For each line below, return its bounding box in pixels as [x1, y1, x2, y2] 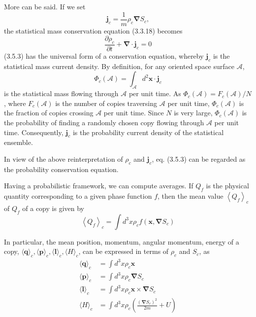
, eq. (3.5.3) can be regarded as [152, 154, 246, 164]
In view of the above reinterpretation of [4, 154, 123, 164]
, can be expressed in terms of [78, 246, 169, 256]
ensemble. [4, 137, 33, 147]
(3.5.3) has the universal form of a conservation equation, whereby [4, 51, 204, 61]
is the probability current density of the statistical [72, 127, 224, 137]
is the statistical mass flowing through [4, 88, 119, 99]
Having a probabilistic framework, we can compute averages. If [4, 180, 193, 191]
